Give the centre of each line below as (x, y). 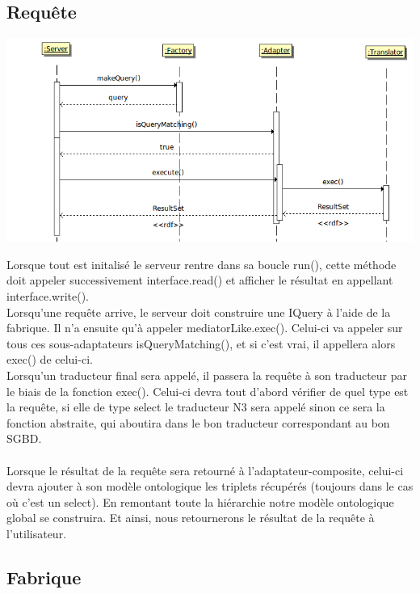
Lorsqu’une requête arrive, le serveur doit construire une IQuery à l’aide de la (199, 312)
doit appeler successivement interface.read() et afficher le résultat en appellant (200, 280)
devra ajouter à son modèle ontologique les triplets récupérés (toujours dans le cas (210, 486)
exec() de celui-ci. (50, 359)
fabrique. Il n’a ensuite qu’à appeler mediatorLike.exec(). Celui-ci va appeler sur (205, 328)
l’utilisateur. (37, 533)
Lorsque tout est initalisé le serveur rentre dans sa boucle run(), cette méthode (202, 264)
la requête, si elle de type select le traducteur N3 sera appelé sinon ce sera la (196, 407)
